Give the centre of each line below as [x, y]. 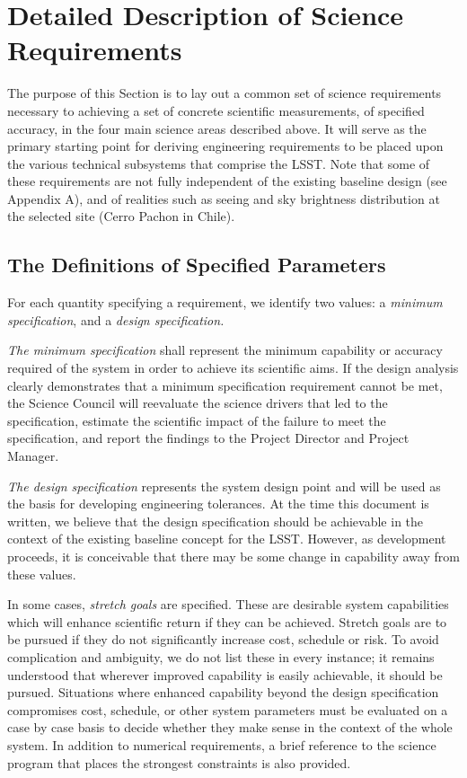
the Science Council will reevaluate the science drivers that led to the [198, 403]
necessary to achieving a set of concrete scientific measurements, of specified [216, 110]
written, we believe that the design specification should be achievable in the [216, 521]
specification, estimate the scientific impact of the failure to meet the [197, 420]
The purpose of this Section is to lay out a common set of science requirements [225, 93]
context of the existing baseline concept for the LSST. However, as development [227, 539]
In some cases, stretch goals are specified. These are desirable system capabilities [228, 604]
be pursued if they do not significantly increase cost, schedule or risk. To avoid [223, 639]
